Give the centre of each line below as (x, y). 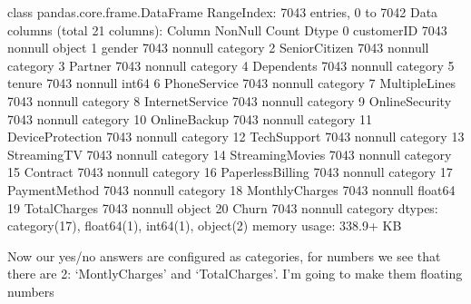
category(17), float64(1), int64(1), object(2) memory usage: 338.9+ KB (205, 226)
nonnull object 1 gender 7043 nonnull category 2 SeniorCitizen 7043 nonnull (218, 48)
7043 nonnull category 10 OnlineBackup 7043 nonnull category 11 (190, 118)
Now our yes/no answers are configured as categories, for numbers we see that (224, 255)
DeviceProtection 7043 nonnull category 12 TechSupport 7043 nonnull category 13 (236, 137)
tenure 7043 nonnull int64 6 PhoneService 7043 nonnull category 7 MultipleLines (232, 83)
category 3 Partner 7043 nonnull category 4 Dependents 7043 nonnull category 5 (231, 65)
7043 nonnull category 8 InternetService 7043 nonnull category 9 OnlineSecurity (230, 100)
